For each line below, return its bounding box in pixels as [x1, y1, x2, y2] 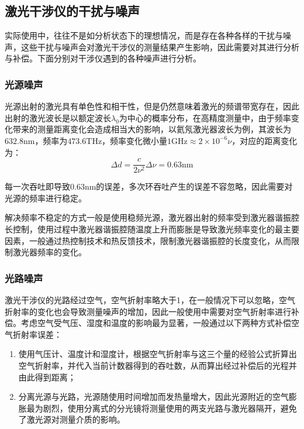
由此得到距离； [18, 370, 76, 383]
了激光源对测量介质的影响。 [18, 413, 125, 425]
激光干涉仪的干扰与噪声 [5, 2, 140, 20]
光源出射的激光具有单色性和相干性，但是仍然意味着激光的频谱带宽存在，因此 [5, 100, 299, 112]
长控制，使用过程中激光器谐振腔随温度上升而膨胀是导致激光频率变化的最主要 [5, 223, 299, 235]
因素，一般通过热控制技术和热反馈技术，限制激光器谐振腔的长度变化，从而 [5, 234, 291, 246]
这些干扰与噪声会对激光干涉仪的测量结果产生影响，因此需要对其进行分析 [20, 40, 299, 53]
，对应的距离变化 [232, 134, 298, 146]
